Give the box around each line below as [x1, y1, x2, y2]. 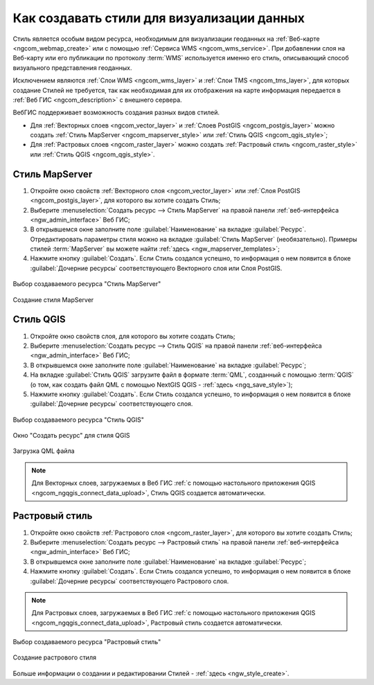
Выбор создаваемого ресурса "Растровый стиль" [12, 638, 161, 646]
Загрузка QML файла [12, 447, 75, 455]
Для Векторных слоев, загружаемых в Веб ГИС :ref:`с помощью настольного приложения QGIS [31, 479, 316, 488]
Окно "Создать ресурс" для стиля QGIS [12, 432, 131, 440]
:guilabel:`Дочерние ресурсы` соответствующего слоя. [30, 400, 193, 408]
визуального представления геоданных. [12, 63, 132, 72]
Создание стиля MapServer [12, 295, 94, 304]
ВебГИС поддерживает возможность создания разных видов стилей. [12, 108, 220, 117]
